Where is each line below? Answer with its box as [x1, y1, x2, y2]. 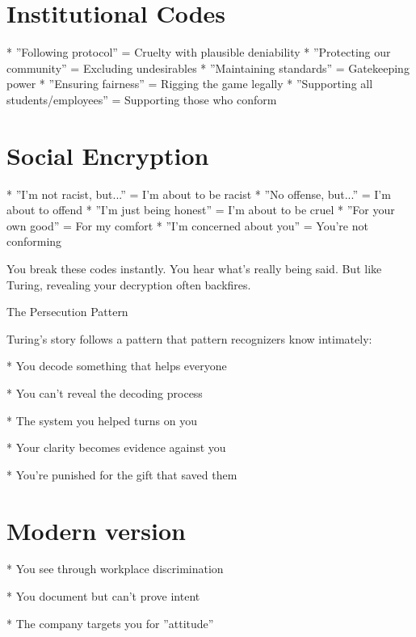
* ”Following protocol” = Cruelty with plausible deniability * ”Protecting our [6, 44, 391, 61]
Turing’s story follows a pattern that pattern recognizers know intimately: [6, 330, 372, 347]
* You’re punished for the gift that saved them [6, 466, 237, 483]
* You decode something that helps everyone [6, 357, 227, 374]
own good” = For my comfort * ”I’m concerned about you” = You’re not [6, 217, 368, 234]
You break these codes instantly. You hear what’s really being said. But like [6, 260, 382, 276]
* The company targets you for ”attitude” [6, 614, 214, 631]
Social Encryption [6, 138, 209, 171]
